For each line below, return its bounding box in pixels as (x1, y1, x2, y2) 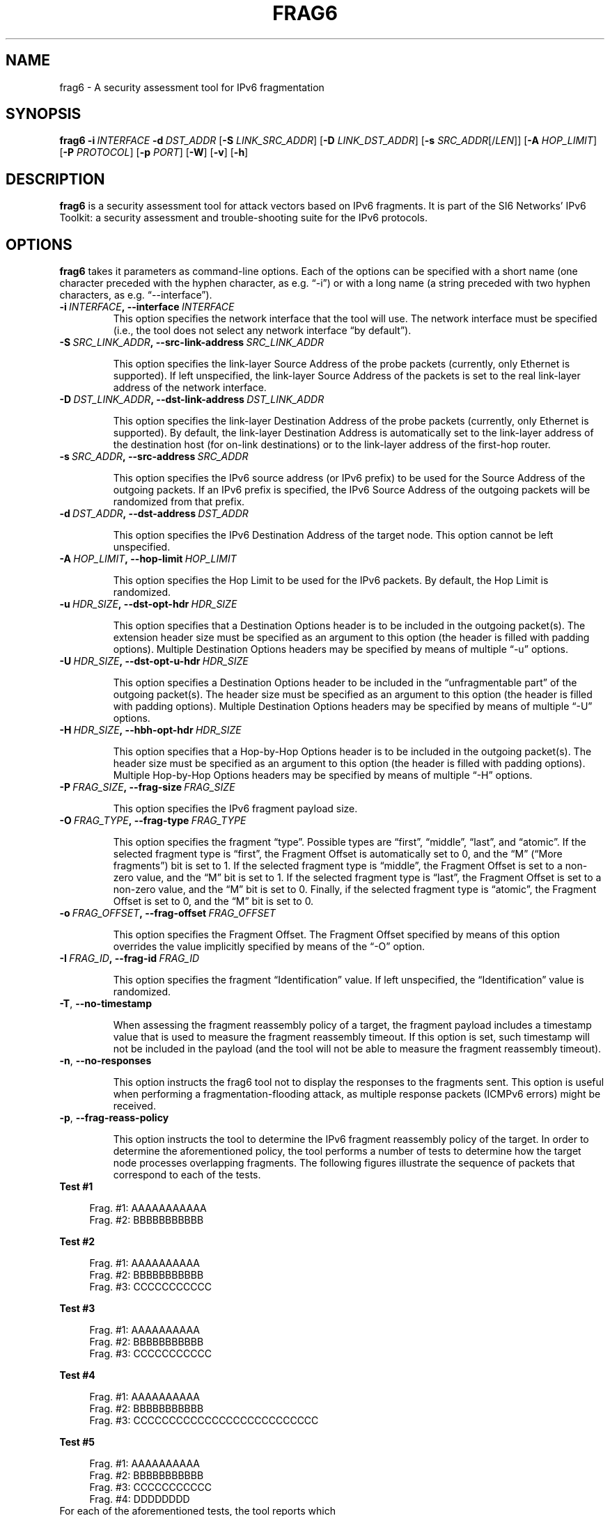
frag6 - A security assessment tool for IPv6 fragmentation (59, 81, 324, 93)
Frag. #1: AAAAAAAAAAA (89, 1202, 207, 1215)
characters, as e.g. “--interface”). (59, 289, 212, 301)
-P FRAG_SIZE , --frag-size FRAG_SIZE (59, 781, 235, 793)
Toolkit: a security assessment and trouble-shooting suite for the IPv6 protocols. (59, 212, 428, 224)
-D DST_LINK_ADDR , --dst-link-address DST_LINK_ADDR (59, 393, 324, 406)
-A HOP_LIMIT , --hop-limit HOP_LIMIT (59, 553, 237, 565)
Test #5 (59, 1436, 95, 1448)
